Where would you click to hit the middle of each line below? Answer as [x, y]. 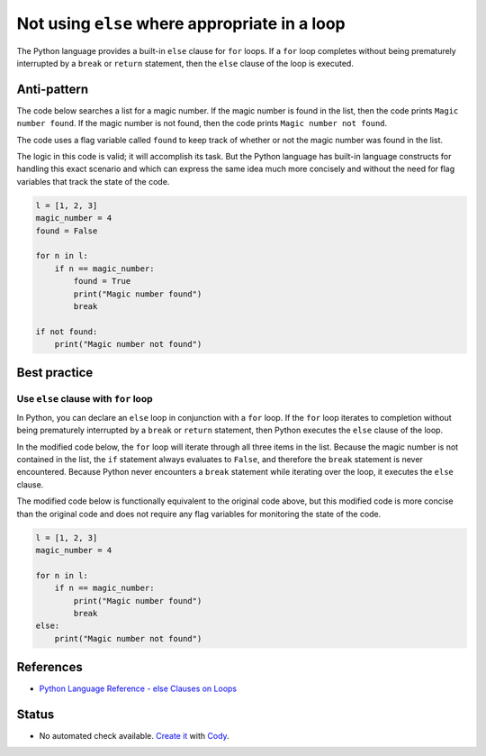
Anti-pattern [53, 89]
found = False [67, 231]
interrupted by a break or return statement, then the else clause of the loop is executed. [185, 63]
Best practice [55, 373]
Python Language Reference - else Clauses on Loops [138, 688]
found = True [102, 281]
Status [36, 714]
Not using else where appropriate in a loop [181, 23]
